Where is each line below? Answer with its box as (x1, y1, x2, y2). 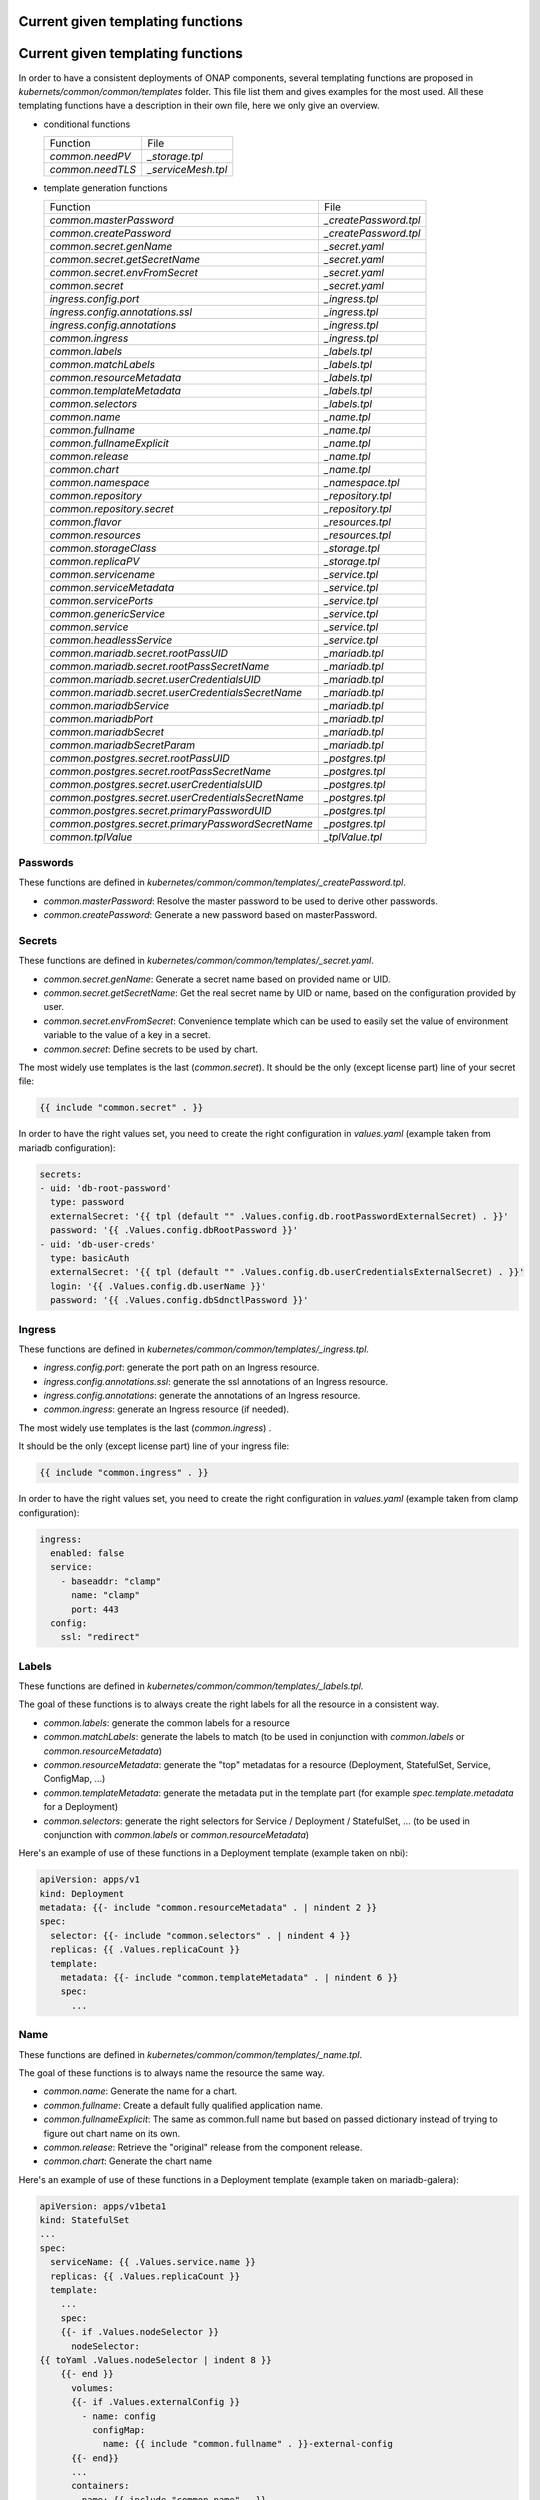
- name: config (81, 2410, 157, 2422)
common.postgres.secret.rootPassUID (49, 751, 230, 765)
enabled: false (50, 1547, 125, 1559)
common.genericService (49, 607, 166, 621)
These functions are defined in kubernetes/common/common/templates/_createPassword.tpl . (18, 876, 407, 889)
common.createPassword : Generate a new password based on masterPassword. (43, 909, 378, 921)
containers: (71, 2480, 130, 2492)
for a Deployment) (43, 1801, 119, 1813)
